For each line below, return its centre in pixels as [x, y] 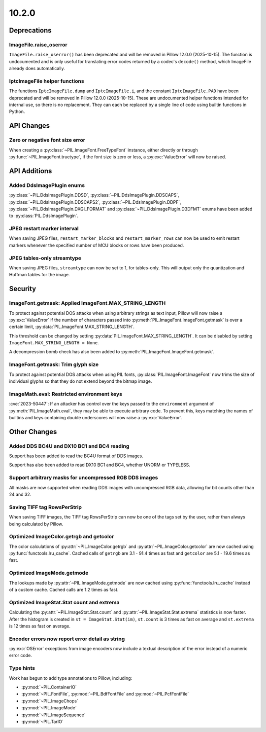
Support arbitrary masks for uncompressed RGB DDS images [83, 477]
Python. [17, 111]
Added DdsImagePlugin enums [47, 185]
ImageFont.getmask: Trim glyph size [54, 365]
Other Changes [33, 432]
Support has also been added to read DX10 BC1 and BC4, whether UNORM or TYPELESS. [100, 465]
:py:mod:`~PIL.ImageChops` [50, 701]
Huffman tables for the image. [39, 275]
